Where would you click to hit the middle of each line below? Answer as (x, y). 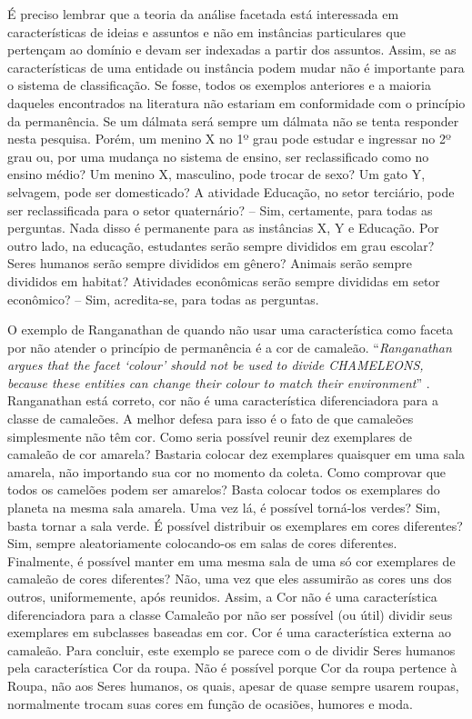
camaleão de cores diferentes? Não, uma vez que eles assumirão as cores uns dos (230, 579)
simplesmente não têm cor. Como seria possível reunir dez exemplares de (210, 436)
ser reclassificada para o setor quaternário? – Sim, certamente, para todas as (220, 210)
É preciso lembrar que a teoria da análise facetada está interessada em (203, 14)
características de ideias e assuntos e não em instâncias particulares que (206, 31)
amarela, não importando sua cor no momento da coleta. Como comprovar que (227, 471)
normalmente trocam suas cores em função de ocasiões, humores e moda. (210, 703)
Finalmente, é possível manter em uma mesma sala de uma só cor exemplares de (231, 560)
